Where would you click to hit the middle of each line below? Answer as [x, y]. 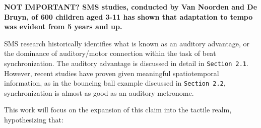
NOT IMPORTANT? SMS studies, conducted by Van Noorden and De [131, 7]
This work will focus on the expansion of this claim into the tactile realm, [118, 110]
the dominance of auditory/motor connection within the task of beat [110, 53]
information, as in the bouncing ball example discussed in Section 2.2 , [115, 83]
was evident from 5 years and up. [63, 26]
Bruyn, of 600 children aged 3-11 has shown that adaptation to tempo [128, 16]
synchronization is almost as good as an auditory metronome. [99, 92]
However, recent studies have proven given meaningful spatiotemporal [112, 73]
